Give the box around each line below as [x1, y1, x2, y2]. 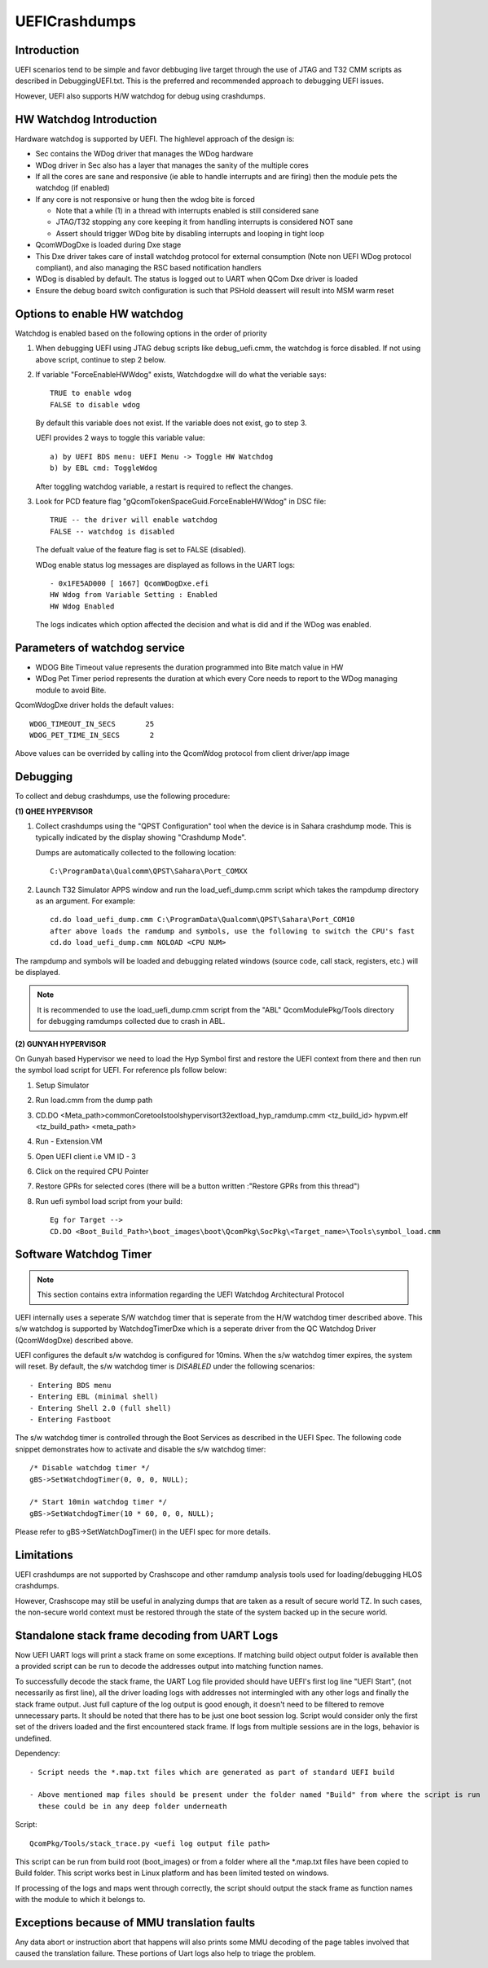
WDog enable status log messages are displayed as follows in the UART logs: [35, 560, 296, 569]
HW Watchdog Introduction [15, 112, 158, 126]
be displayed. [15, 968, 61, 977]
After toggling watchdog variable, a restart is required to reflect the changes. [35, 481, 293, 491]
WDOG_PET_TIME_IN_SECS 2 [29, 731, 155, 740]
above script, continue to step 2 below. [35, 354, 166, 364]
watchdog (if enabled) [35, 183, 110, 193]
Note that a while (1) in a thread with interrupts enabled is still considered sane [55, 206, 319, 216]
